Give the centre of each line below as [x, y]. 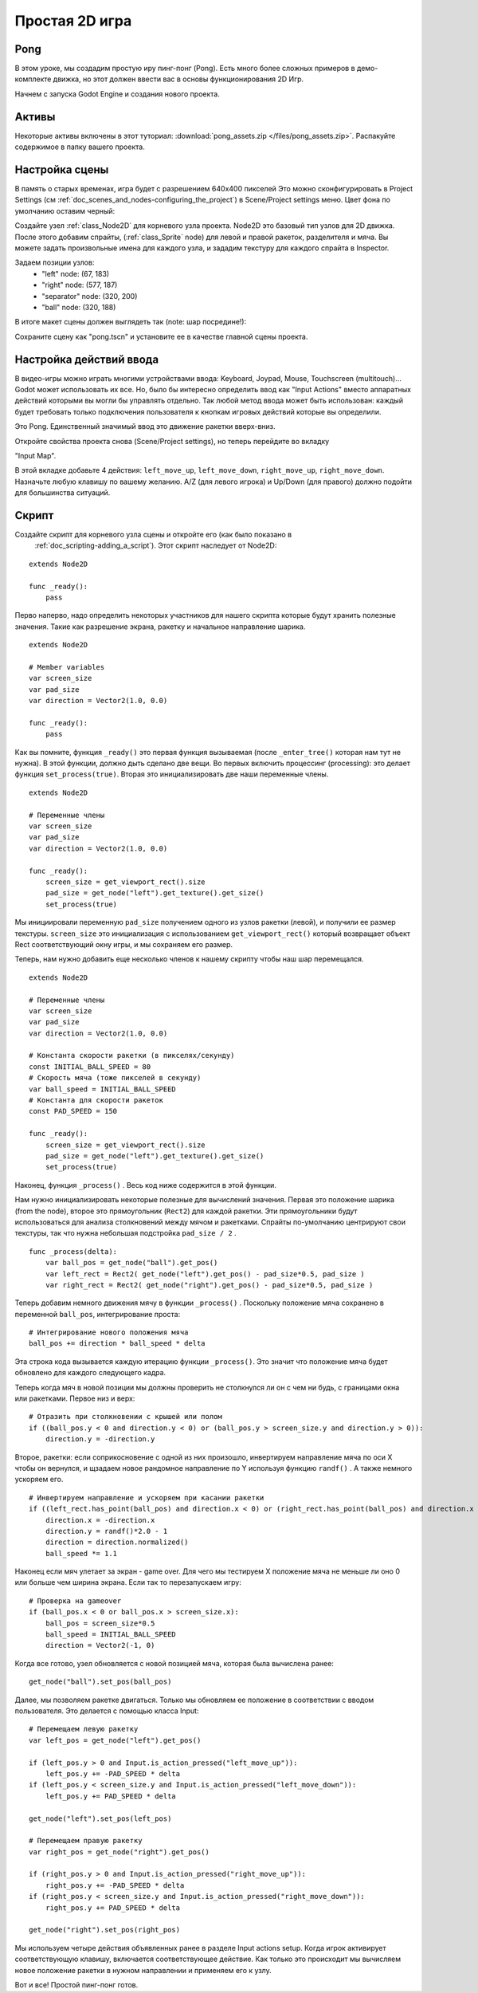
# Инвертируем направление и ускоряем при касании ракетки [147, 1498]
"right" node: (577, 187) [80, 285]
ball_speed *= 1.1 [81, 1553]
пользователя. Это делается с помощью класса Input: [107, 1711]
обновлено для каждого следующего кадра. [90, 1373]
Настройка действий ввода [87, 359]
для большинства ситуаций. [63, 493]
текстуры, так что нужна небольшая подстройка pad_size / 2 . [125, 1233]
